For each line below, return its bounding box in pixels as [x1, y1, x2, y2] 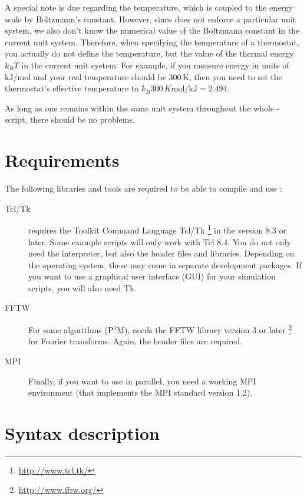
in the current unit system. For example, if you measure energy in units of [21, 58, 289, 71]
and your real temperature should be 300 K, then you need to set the [33, 70, 282, 83]
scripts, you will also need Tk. [28, 281, 137, 294]
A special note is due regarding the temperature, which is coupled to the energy [5, 1, 293, 13]
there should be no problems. [29, 113, 135, 126]
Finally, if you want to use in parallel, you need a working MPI [28, 374, 256, 387]
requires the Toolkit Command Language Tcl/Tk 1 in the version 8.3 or [28, 222, 287, 236]
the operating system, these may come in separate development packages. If [28, 258, 302, 271]
